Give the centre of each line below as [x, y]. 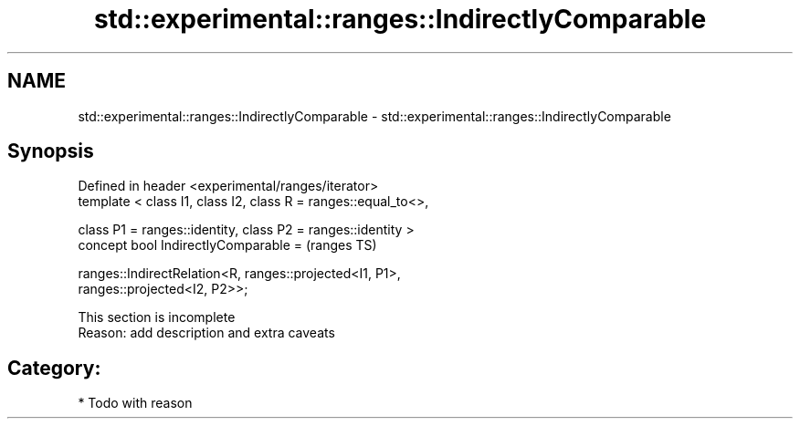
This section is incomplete [157, 317]
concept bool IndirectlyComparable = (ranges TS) [227, 245]
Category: [54, 368]
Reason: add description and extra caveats [206, 333]
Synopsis [51, 151]
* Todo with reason [135, 403]
